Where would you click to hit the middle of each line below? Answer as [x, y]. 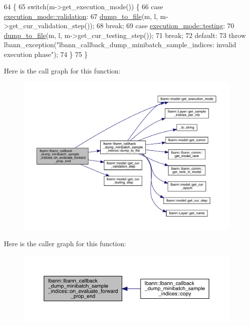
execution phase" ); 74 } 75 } [46, 54]
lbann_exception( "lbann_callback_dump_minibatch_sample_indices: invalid [120, 45]
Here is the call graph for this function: [62, 70]
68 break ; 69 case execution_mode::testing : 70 [165, 26]
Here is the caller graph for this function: [65, 244]
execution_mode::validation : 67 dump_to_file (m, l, [81, 16]
